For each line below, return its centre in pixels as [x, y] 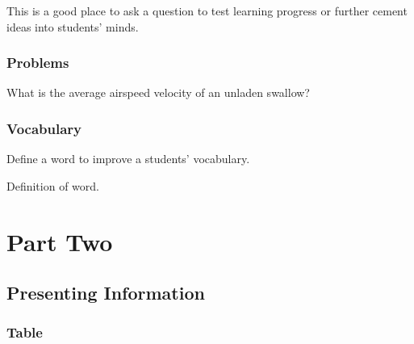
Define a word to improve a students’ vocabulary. [128, 159]
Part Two [60, 241]
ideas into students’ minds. [73, 26]
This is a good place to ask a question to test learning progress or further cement [207, 10]
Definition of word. [53, 185]
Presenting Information [106, 293]
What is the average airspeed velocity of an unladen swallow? [158, 92]
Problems [38, 63]
